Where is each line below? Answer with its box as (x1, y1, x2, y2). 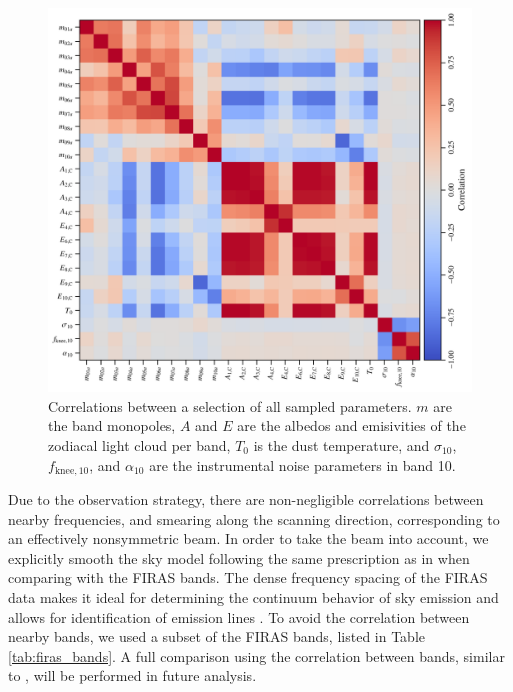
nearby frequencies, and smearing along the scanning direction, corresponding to (8, 508, 500, 529)
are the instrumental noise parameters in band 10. (149, 454, 456, 475)
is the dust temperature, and (253, 435, 430, 456)
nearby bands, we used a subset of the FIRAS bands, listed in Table (8, 626, 426, 647)
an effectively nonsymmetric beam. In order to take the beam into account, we (8, 528, 489, 549)
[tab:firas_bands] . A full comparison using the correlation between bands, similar (8, 645, 505, 666)
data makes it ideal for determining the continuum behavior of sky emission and (8, 587, 499, 608)
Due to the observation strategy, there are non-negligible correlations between (8, 489, 484, 510)
